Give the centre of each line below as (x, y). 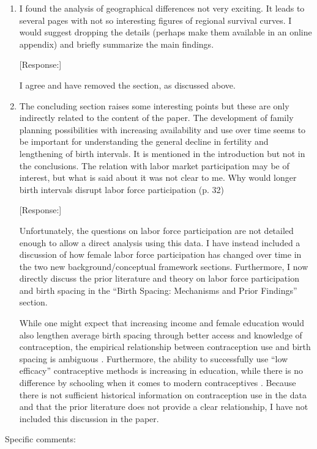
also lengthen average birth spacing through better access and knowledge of (161, 334)
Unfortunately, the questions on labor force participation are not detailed (156, 230)
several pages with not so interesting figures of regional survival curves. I (155, 20)
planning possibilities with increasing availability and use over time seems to (162, 129)
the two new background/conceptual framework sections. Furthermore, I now (164, 266)
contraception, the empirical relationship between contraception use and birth (165, 347)
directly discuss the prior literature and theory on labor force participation (159, 278)
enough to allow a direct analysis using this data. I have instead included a (160, 242)
